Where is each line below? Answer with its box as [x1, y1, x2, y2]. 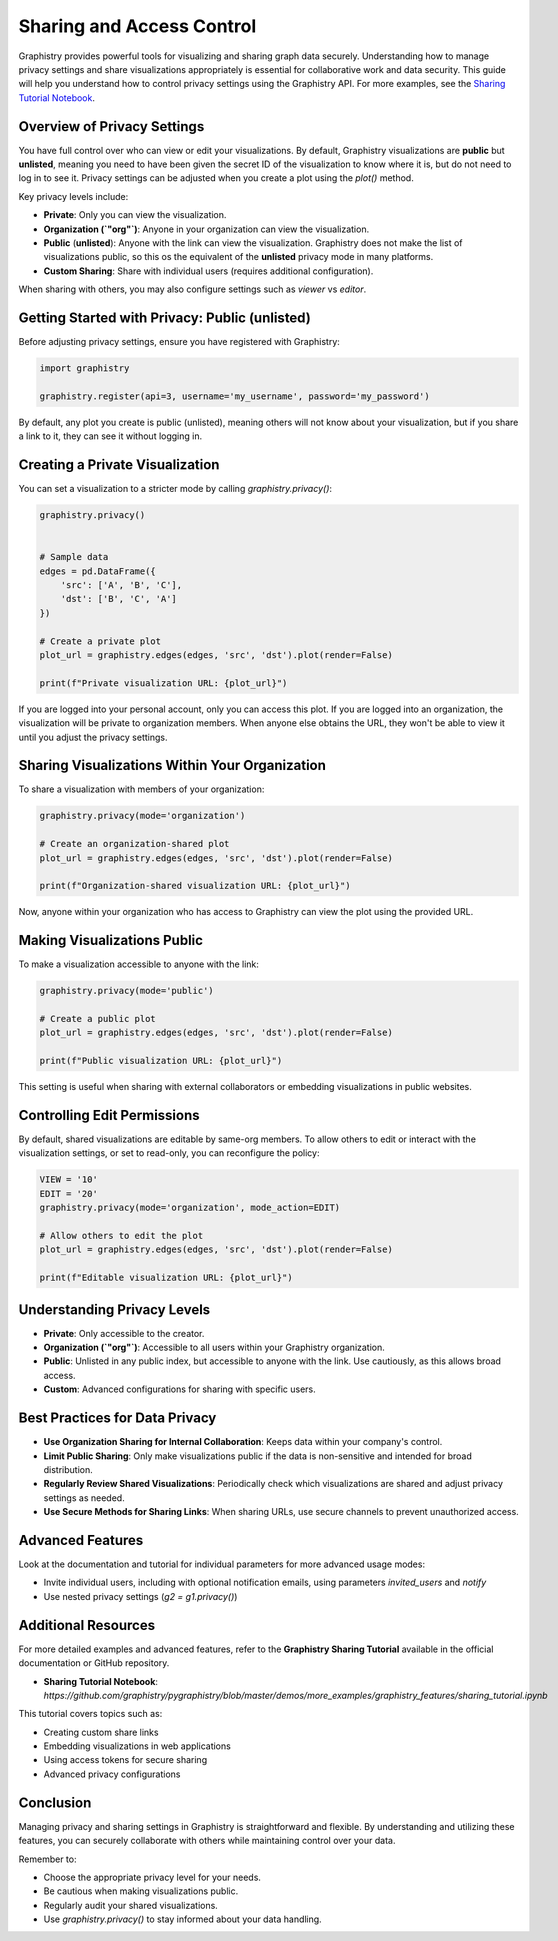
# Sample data [39, 551, 109, 563]
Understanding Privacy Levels [18, 1301, 211, 1318]
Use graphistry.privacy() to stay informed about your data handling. [43, 1913, 322, 1925]
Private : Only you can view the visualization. [43, 209, 227, 221]
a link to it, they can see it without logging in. [18, 430, 203, 442]
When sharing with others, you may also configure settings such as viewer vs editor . [18, 283, 367, 295]
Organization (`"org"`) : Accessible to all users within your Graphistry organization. [43, 1341, 385, 1354]
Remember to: [18, 1853, 77, 1865]
